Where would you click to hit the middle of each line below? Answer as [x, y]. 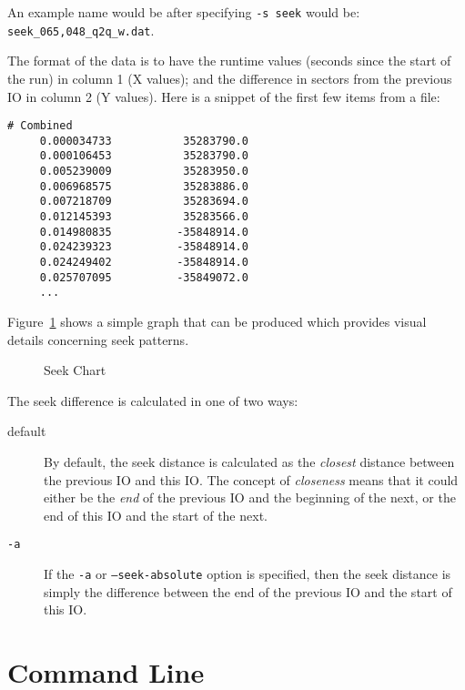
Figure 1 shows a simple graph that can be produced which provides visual [217, 321]
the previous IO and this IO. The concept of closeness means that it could [251, 479]
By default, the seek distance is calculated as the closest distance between [249, 461]
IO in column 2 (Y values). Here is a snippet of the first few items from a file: [224, 96]
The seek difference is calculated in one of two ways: [153, 400]
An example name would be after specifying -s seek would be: [184, 12]
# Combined [40, 126]
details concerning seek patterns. [98, 339]
